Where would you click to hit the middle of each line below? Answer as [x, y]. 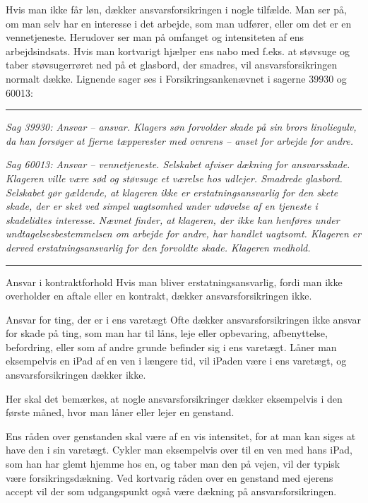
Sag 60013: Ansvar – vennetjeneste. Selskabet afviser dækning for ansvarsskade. [178, 164]
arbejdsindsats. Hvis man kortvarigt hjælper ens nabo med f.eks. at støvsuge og [178, 51]
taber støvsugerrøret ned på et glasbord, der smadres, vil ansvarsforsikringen [172, 65]
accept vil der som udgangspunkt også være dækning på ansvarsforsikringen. [171, 491]
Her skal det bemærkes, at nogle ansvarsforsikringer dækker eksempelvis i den [174, 398]
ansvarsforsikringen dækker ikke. [76, 375]
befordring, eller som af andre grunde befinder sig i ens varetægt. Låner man [171, 347]
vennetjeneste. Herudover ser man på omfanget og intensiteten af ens [155, 37]
